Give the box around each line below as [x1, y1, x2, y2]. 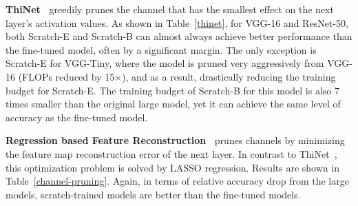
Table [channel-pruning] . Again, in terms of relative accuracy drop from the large [6, 174, 349, 188]
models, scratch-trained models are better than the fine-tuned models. [6, 187, 301, 201]
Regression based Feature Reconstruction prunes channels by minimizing [6, 133, 345, 147]
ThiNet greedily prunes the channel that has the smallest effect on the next [6, 2, 334, 16]
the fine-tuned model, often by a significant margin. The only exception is [6, 42, 317, 56]
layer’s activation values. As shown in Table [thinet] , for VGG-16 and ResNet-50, [6, 15, 348, 30]
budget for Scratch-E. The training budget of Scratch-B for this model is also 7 [6, 83, 340, 97]
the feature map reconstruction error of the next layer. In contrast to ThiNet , [6, 146, 337, 161]
